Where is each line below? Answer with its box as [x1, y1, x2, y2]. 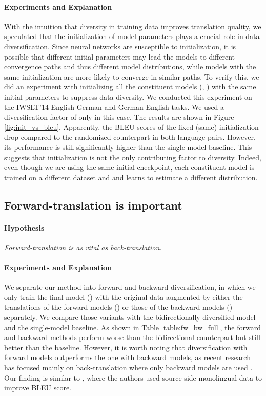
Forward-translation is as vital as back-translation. [4, 241, 162, 252]
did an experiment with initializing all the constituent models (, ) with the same [4, 81, 256, 92]
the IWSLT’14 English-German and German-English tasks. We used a [4, 101, 224, 112]
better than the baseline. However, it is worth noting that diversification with [4, 342, 248, 352]
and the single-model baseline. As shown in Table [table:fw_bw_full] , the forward [4, 322, 261, 332]
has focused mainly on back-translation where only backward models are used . [4, 362, 253, 373]
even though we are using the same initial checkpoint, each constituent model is [4, 162, 255, 173]
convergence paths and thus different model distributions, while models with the [4, 61, 256, 72]
